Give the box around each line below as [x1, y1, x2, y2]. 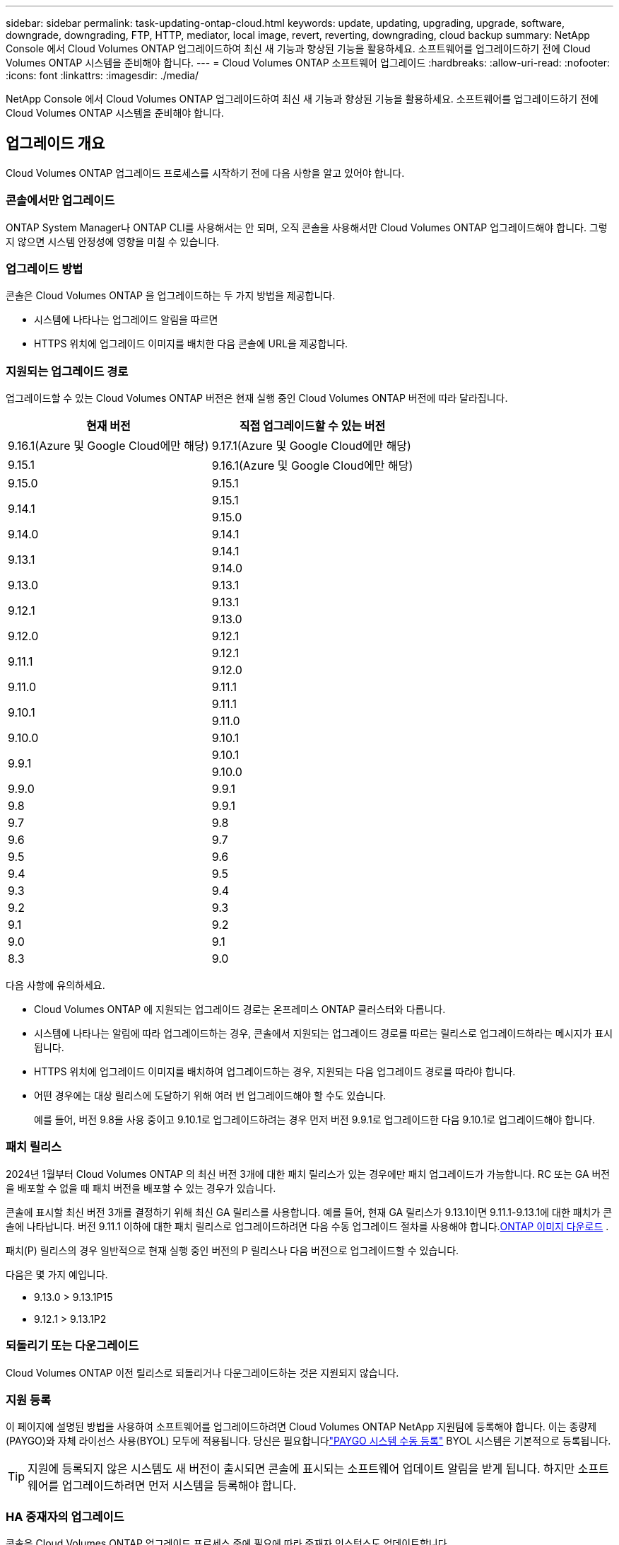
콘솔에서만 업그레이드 [6, 193, 115, 208]
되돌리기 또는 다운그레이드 [6, 1338, 139, 1353]
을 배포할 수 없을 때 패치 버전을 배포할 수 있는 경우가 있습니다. [6, 1181, 276, 1194]
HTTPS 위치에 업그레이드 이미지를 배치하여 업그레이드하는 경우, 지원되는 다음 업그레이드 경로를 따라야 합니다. [34, 1065, 516, 1078]
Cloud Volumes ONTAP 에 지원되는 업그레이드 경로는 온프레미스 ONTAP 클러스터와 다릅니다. [34, 1003, 446, 1016]
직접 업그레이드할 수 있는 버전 [239, 419, 386, 434]
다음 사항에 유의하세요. [6, 979, 105, 992]
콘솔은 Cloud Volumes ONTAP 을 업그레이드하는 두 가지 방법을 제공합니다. [6, 289, 336, 302]
